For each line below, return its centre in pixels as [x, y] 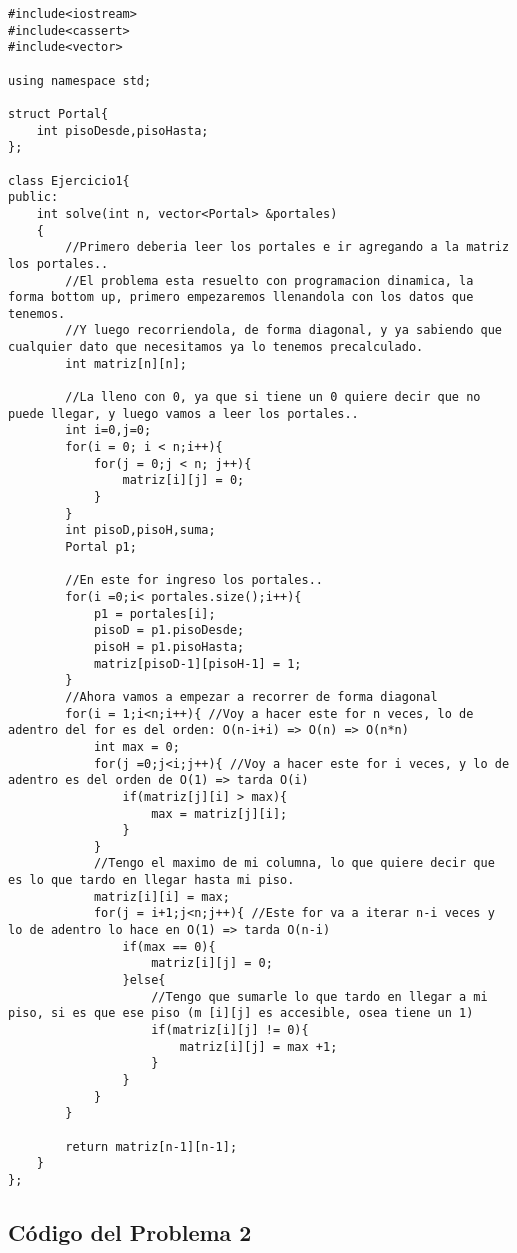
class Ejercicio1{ [69, 180]
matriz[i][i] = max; [161, 896]
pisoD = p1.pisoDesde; [169, 630]
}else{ [144, 980]
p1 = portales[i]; [154, 613]
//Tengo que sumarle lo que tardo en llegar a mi [319, 996]
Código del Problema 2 [130, 1231]
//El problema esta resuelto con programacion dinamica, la [269, 280]
